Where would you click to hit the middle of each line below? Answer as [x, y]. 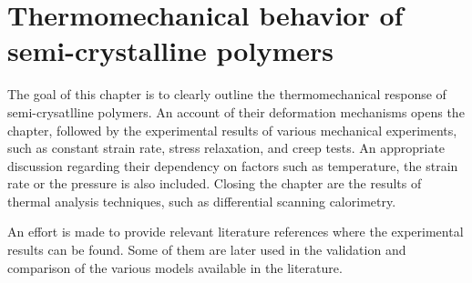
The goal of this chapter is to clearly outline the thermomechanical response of [227, 94]
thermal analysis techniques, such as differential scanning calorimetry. [202, 201]
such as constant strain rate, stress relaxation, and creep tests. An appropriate [226, 148]
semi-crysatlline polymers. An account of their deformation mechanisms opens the [236, 111]
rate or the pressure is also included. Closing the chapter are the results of [215, 183]
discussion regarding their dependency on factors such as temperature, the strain [233, 165]
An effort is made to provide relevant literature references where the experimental [236, 232]
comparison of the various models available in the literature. [175, 267]
